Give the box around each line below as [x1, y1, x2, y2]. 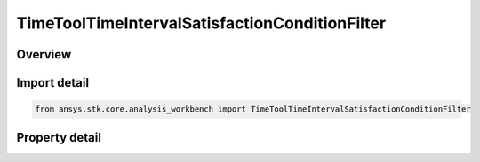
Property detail [16, 129, 102, 145]
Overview [16, 47, 72, 62]
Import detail [16, 75, 89, 90]
